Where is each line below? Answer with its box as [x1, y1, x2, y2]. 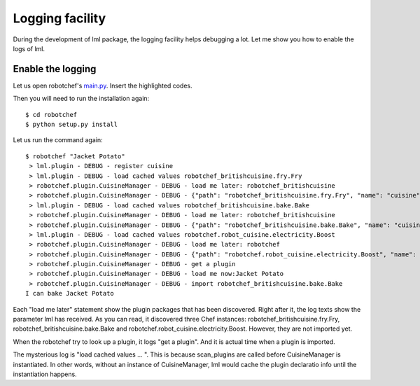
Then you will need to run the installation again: [13, 95, 150, 103]
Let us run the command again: [13, 136, 103, 144]
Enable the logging [13, 63, 97, 75]
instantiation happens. [13, 370, 77, 378]
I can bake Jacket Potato [25, 289, 115, 298]
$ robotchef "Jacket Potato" [25, 152, 125, 160]
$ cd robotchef [25, 111, 78, 118]
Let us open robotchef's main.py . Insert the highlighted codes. [13, 81, 192, 90]
